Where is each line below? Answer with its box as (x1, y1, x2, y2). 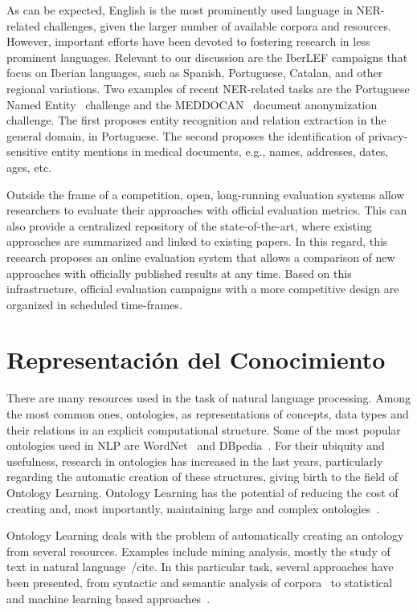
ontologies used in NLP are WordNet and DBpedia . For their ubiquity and (6, 437, 385, 454)
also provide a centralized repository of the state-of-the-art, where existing (6, 217, 372, 234)
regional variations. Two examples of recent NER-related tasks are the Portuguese (6, 80, 410, 96)
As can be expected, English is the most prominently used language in (6, 2, 353, 18)
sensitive (6, 143, 48, 160)
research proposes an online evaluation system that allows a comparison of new (6, 248, 395, 265)
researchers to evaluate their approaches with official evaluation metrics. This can (6, 202, 407, 218)
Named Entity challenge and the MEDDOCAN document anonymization (6, 96, 378, 112)
